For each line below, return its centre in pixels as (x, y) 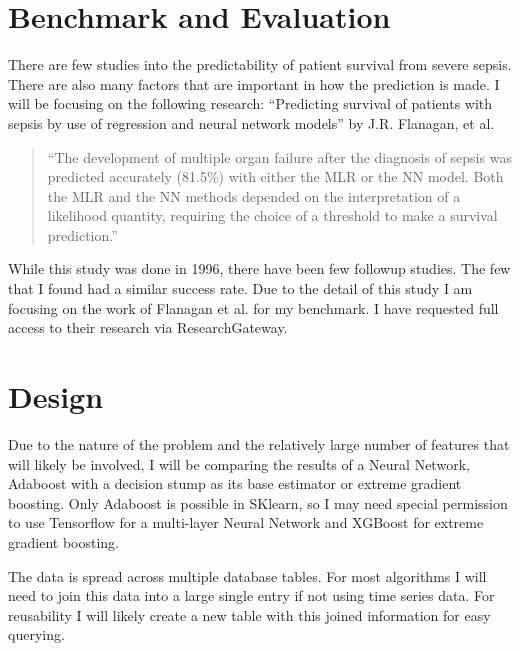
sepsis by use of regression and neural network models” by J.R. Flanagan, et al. (251, 122)
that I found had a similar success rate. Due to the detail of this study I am (240, 288)
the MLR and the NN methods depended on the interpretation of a (254, 195)
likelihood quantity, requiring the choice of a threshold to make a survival (272, 215)
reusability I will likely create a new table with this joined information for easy (249, 614)
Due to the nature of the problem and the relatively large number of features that (259, 443)
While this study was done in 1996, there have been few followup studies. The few (259, 268)
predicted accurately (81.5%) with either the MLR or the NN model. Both (275, 176)
